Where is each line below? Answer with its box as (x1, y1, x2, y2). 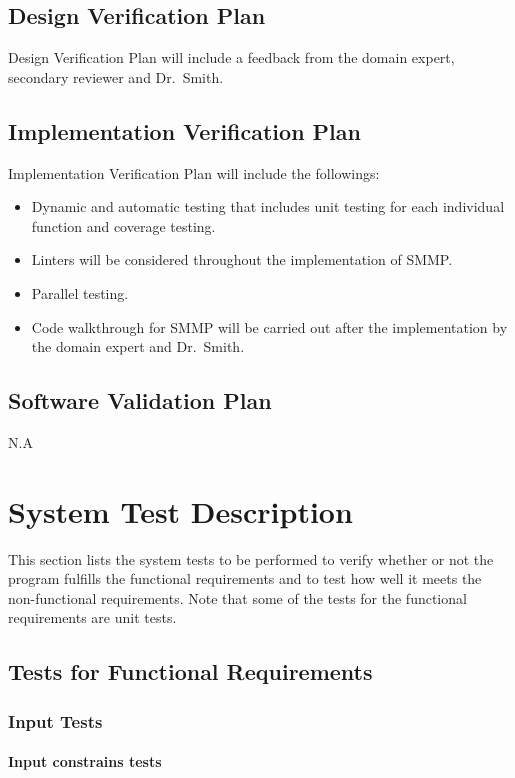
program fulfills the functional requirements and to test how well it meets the (8, 568, 482, 589)
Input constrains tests (8, 751, 162, 772)
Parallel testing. (31, 282, 129, 303)
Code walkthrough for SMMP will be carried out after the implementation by (31, 316, 508, 337)
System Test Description (8, 490, 353, 531)
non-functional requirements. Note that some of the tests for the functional (8, 587, 467, 608)
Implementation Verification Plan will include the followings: (8, 162, 380, 183)
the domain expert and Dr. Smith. (31, 336, 245, 357)
